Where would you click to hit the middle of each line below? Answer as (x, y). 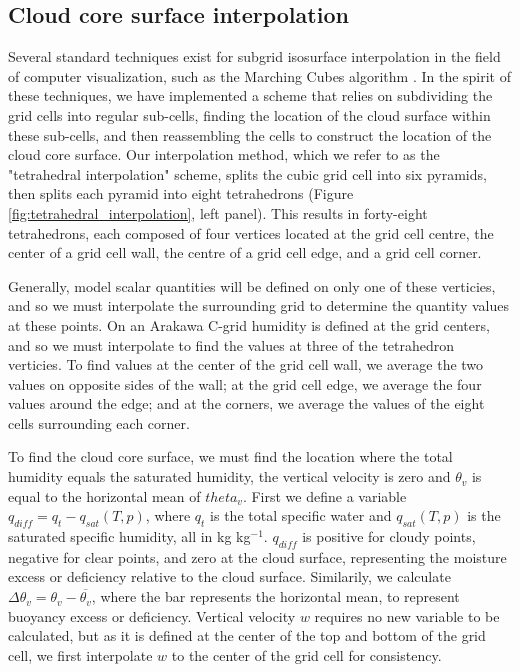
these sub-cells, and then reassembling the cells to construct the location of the (250, 134)
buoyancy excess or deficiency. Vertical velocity (152, 615)
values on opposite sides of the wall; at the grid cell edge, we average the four (245, 383)
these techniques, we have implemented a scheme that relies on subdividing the (250, 95)
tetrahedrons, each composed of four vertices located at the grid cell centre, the (251, 232)
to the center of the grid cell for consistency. (306, 654)
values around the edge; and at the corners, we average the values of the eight (246, 403)
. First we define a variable (324, 495)
